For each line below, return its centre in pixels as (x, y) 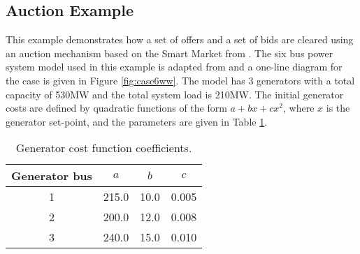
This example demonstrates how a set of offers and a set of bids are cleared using (180, 39)
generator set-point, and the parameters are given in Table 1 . (137, 121)
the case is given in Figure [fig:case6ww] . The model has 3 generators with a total (180, 80)
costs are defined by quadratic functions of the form (116, 108)
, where (299, 108)
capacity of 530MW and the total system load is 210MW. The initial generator (175, 94)
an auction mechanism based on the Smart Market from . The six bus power (170, 53)
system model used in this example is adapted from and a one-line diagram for (174, 67)
